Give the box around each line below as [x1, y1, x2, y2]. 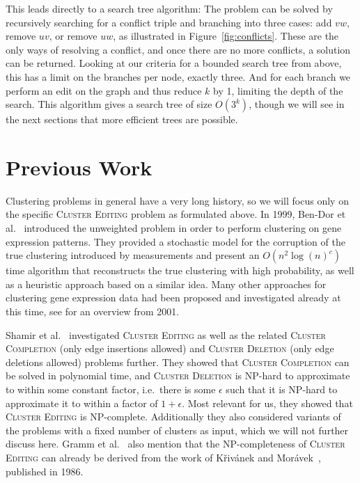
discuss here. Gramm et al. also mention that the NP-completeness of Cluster [6, 436, 345, 451]
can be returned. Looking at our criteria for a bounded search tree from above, [6, 56, 342, 70]
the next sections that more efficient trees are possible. [6, 112, 238, 127]
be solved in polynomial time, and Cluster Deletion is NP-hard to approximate [6, 368, 350, 383]
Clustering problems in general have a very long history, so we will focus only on [6, 193, 349, 207]
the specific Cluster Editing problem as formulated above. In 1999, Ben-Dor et [6, 207, 346, 221]
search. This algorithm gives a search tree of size [6, 97, 212, 111]
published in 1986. [6, 464, 84, 478]
